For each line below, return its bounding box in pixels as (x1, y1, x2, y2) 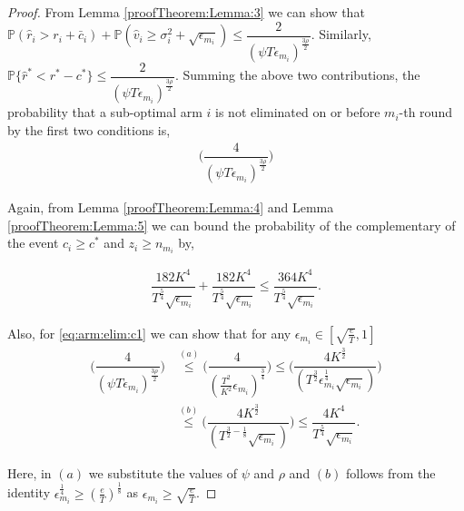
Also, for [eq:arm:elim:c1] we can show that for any (7, 323, 291, 342)
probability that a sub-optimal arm (7, 103, 202, 122)
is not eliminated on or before (215, 103, 380, 122)
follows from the (346, 463, 436, 482)
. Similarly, (311, 25, 371, 44)
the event (7, 233, 59, 252)
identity (7, 483, 51, 502)
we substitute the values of (88, 463, 238, 482)
